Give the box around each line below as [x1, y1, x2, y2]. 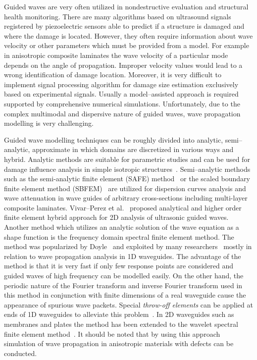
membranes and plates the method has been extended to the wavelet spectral [4, 319, 238, 329]
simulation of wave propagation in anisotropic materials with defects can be [4, 338, 234, 349]
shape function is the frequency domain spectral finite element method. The [4, 231, 234, 242]
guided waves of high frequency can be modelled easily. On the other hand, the [4, 270, 244, 281]
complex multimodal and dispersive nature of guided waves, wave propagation [4, 108, 241, 118]
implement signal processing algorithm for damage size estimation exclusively [4, 79, 239, 89]
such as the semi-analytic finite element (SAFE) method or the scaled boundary [4, 173, 250, 184]
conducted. [4, 348, 37, 358]
